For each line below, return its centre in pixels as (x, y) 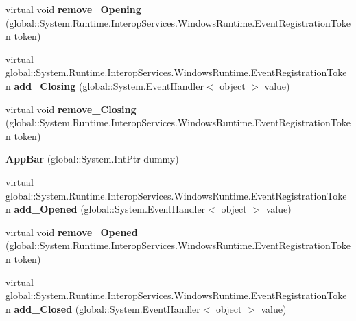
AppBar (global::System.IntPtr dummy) (92, 159)
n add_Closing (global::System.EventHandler (105, 85)
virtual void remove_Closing (71, 109)
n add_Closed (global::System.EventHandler (103, 308)
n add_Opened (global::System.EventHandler (106, 209)
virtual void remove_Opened (72, 231)
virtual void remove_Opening (73, 9)
